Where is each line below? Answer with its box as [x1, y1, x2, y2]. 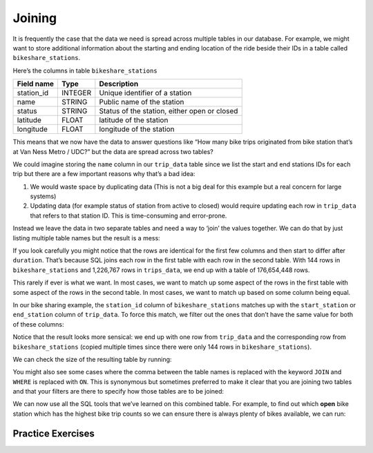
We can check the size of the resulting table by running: [12, 355, 172, 363]
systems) [30, 192, 57, 200]
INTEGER [61, 88, 92, 98]
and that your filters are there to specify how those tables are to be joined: [12, 387, 224, 396]
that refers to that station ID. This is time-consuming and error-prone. [30, 211, 227, 220]
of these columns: [12, 320, 65, 328]
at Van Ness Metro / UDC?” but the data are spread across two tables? [12, 147, 213, 155]
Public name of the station [99, 97, 184, 107]
